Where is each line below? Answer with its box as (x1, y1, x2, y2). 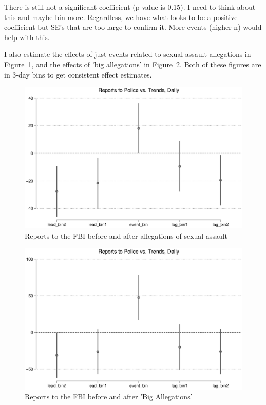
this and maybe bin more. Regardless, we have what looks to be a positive (4, 11, 238, 22)
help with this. (4, 31, 50, 42)
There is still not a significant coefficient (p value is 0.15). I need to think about (4, 2, 256, 12)
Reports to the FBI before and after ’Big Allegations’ (25, 391, 193, 402)
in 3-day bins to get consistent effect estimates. (4, 69, 152, 80)
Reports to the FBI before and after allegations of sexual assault (25, 230, 228, 241)
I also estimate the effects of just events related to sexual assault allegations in (4, 49, 251, 60)
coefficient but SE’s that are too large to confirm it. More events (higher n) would (4, 22, 262, 32)
